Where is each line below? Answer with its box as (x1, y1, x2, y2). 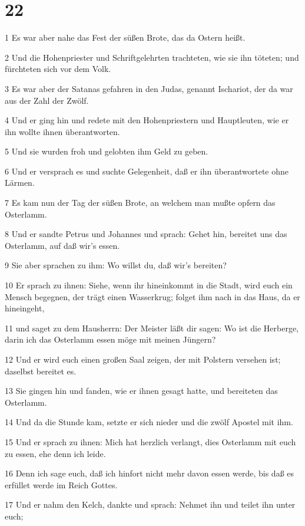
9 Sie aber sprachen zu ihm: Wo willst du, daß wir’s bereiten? (5, 259, 227, 271)
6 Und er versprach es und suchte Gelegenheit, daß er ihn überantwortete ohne (5, 165, 289, 177)
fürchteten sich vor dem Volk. (5, 63, 111, 75)
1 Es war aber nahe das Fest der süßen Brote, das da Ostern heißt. (5, 31, 246, 44)
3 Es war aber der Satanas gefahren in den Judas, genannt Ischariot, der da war (5, 82, 293, 94)
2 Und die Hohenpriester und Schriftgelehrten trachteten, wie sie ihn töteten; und (5, 51, 299, 63)
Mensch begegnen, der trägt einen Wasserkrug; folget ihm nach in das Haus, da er (5, 290, 300, 303)
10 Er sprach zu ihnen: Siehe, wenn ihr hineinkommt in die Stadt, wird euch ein (5, 279, 293, 291)
